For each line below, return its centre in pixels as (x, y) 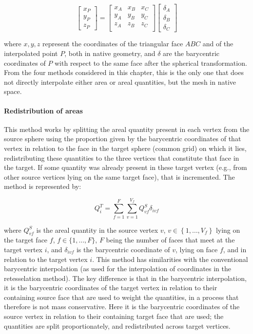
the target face (26, 240)
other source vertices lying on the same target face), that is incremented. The (119, 176)
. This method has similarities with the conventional (170, 259)
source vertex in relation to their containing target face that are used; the (114, 316)
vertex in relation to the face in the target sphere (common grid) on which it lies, (125, 148)
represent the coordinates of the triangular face (113, 44)
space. (13, 91)
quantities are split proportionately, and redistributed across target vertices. (117, 325)
